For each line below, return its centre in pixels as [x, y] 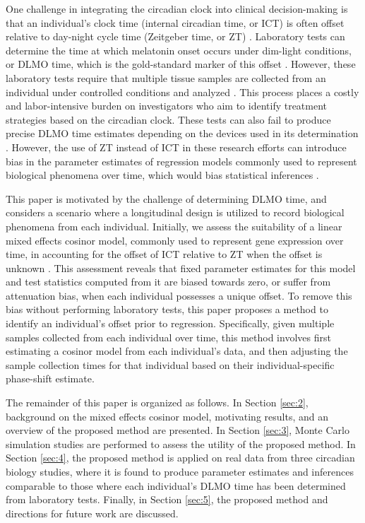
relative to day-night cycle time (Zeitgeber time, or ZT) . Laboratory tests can [175, 36]
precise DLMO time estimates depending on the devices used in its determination [182, 133]
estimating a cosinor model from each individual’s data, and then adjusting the [177, 351]
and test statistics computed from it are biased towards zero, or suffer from [168, 282]
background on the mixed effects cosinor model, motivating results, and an [167, 416]
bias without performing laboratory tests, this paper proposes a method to [167, 309]
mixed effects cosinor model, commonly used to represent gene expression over [175, 240]
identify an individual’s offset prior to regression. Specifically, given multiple [170, 323]
